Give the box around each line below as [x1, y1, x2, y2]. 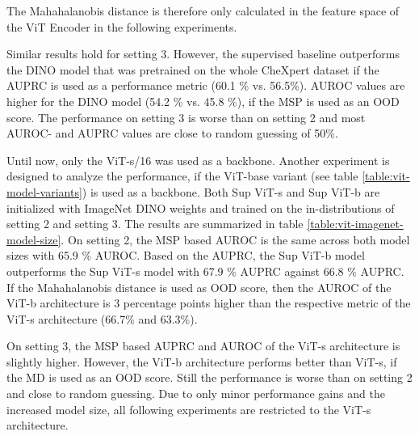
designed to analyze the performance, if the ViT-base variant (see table [6, 167, 358, 184]
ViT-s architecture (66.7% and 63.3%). [6, 310, 198, 327]
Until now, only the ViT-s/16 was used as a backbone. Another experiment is [6, 151, 390, 168]
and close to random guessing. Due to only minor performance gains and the [6, 385, 385, 402]
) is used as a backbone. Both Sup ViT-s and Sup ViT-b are [82, 183, 380, 200]
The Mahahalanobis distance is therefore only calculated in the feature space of [6, 2, 400, 19]
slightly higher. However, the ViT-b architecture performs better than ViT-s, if [6, 353, 397, 370]
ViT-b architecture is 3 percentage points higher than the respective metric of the [6, 294, 411, 311]
